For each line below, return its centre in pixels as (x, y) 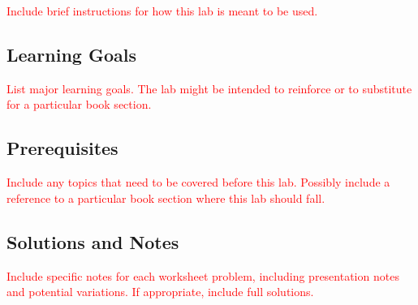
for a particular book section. (79, 104)
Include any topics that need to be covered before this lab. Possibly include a (198, 182)
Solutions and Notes (93, 241)
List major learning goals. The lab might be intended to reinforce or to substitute (209, 88)
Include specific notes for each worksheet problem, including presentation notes (203, 275)
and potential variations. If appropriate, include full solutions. (160, 292)
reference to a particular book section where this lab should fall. (166, 198)
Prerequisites (62, 148)
